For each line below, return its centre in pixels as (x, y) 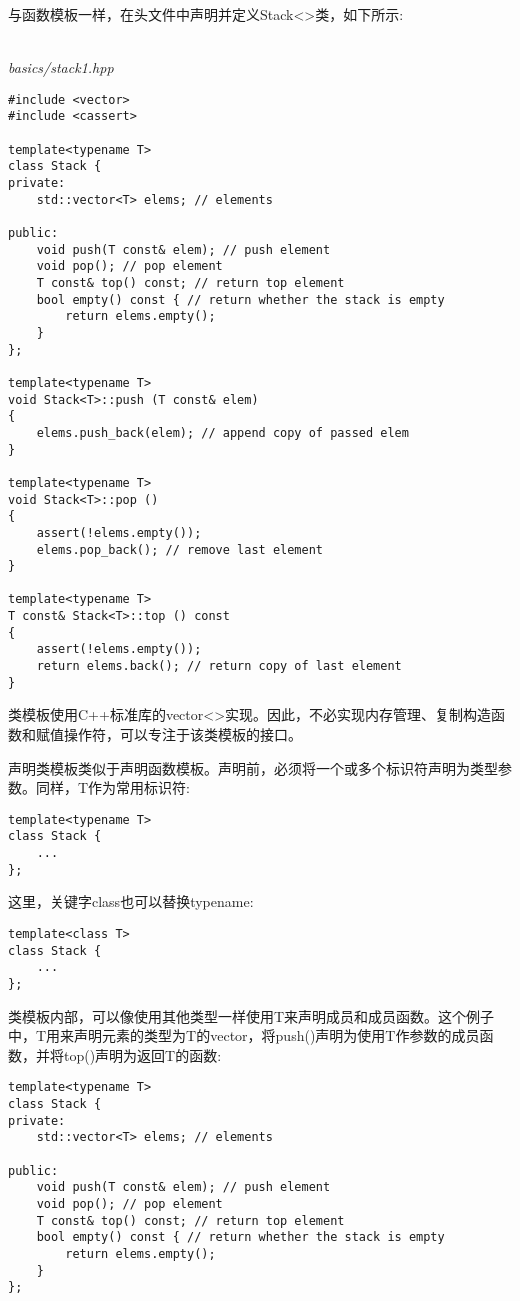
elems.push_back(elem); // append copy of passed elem (222, 432)
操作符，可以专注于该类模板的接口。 (182, 734)
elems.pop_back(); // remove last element (179, 549)
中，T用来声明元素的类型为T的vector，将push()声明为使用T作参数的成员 (244, 1035)
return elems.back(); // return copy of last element (219, 666)
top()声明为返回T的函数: (142, 1054)
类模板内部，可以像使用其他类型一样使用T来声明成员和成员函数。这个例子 (251, 1015)
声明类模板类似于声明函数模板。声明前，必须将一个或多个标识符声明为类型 (253, 767)
